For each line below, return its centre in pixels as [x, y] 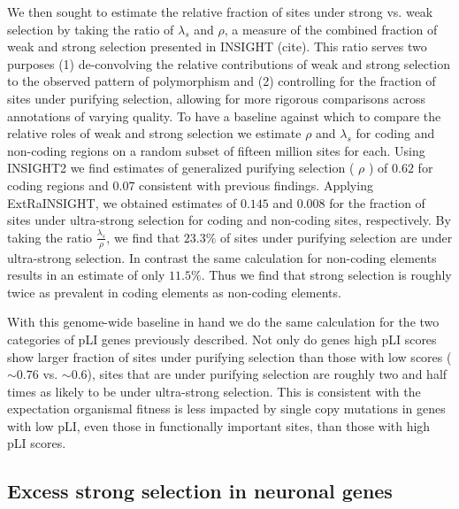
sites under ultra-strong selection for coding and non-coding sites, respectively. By [229, 220]
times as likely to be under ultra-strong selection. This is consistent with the [214, 391]
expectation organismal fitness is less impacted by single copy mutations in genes [226, 409]
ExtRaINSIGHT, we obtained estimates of [122, 202]
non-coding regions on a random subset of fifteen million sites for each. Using [216, 150]
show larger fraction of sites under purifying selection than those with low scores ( [229, 356]
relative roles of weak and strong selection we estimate [154, 133]
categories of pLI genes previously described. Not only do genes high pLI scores [222, 339]
